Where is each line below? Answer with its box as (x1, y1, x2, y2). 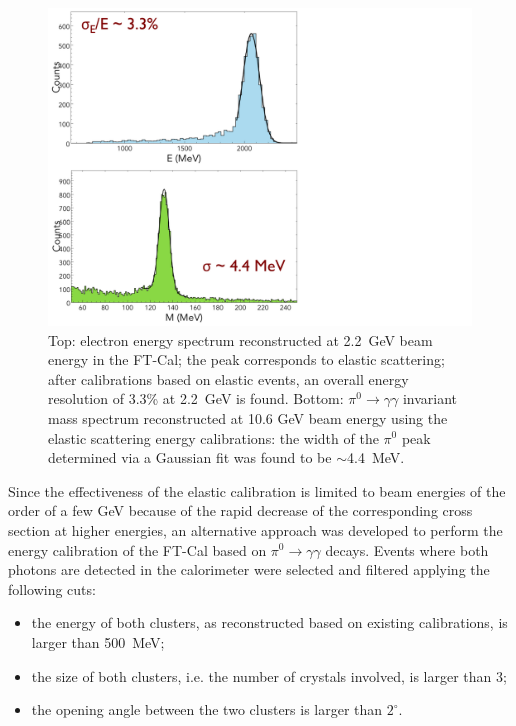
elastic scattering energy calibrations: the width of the (48, 427, 379, 448)
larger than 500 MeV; (31, 631, 165, 652)
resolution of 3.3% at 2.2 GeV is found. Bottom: (48, 388, 344, 409)
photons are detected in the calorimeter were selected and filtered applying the (8, 559, 490, 580)
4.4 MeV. (346, 447, 405, 468)
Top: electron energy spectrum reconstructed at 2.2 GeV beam (48, 329, 433, 350)
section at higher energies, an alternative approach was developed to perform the (8, 519, 503, 540)
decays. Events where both (325, 539, 489, 560)
